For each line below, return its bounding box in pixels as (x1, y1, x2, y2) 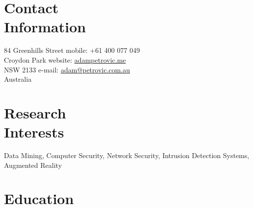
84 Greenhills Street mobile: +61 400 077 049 (4, 45, 140, 55)
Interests (4, 122, 64, 142)
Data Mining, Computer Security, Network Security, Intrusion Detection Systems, (4, 150, 250, 160)
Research (4, 102, 66, 122)
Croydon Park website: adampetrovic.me (4, 54, 126, 65)
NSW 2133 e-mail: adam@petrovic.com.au (4, 64, 130, 74)
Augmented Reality (4, 160, 62, 170)
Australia (4, 74, 32, 84)
